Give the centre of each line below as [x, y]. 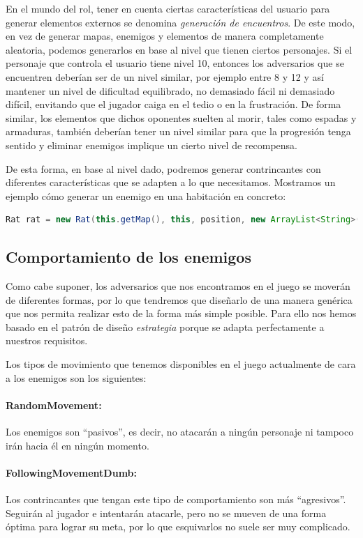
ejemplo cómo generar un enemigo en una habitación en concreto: [146, 195]
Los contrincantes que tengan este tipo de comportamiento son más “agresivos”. [176, 499]
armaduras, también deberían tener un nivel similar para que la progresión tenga [178, 131]
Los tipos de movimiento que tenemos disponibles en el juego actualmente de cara [181, 364]
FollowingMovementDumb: [72, 472]
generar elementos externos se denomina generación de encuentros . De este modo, [180, 22]
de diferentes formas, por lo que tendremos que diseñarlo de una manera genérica [179, 299]
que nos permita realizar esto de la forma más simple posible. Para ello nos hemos [181, 313]
